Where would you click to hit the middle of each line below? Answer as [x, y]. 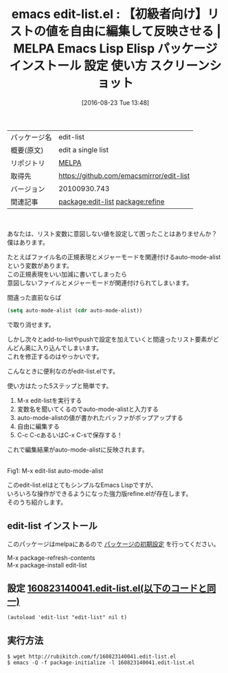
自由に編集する [38, 426]
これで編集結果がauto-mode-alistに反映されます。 [78, 450]
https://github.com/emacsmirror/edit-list [124, 175]
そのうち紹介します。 [37, 502]
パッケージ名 [31, 137]
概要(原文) [27, 150]
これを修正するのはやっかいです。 [55, 356]
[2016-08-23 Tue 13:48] [115, 102]
